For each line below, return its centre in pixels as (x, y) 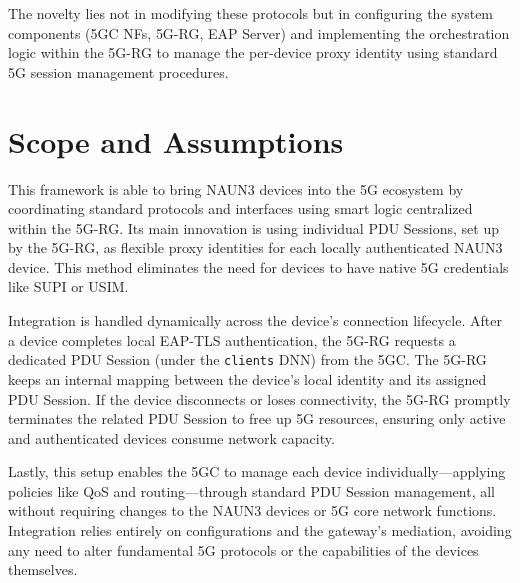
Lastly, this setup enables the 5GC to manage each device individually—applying (257, 471)
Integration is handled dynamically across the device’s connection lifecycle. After (255, 320)
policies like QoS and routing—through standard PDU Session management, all (251, 490)
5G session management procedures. (118, 71)
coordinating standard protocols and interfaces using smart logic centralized (240, 208)
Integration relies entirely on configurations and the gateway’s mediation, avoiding (260, 530)
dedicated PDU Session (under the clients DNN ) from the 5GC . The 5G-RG (247, 359)
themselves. (43, 569)
